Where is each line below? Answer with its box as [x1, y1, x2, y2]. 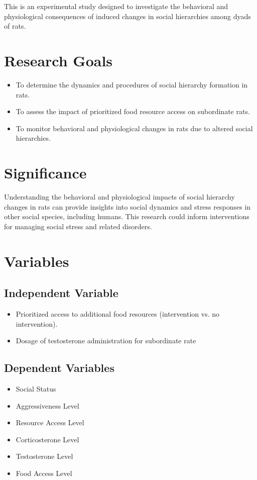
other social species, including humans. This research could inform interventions [4, 211, 249, 222]
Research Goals [4, 50, 113, 70]
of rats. [4, 21, 26, 31]
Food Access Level [16, 467, 72, 478]
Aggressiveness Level [16, 400, 79, 411]
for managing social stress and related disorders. [4, 221, 152, 231]
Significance [4, 162, 87, 183]
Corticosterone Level [16, 434, 79, 444]
